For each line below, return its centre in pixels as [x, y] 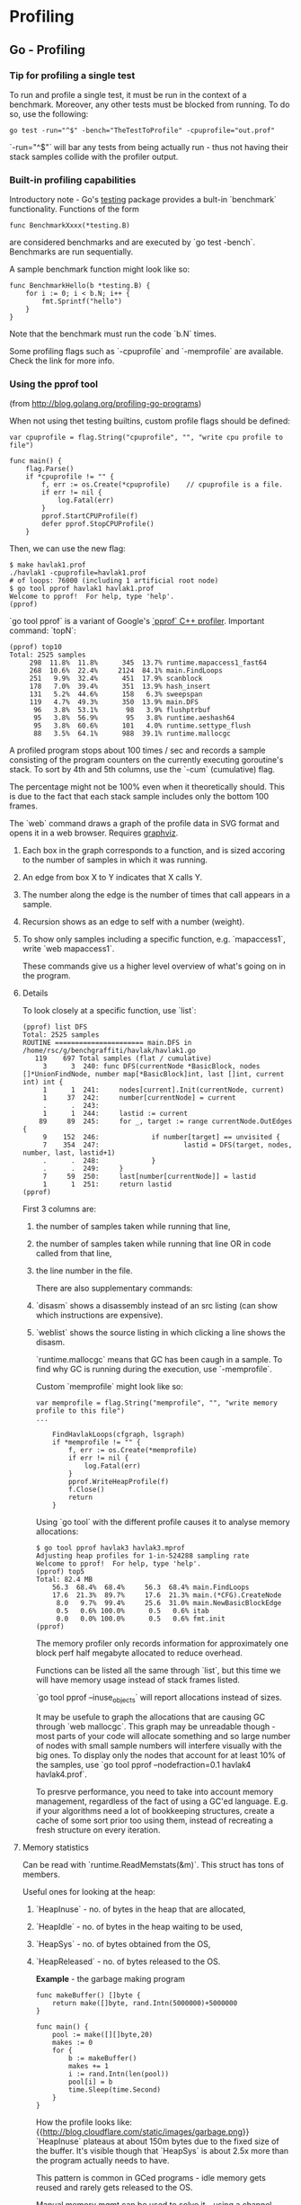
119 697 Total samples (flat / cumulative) [124, 1058]
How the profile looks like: [84, 2122]
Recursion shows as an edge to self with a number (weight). [133, 922]
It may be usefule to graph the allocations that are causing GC [150, 1717]
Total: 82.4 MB [64, 1580]
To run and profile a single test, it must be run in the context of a [128, 94]
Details [35, 993]
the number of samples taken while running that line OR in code [153, 1244]
